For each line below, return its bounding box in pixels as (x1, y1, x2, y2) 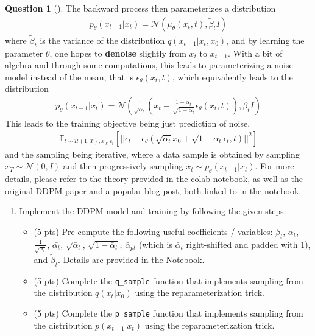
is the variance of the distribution (40, 33, 165, 46)
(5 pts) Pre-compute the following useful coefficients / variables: (34, 225, 273, 237)
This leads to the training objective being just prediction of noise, (5, 117, 250, 130)
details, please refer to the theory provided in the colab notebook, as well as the (5, 172, 303, 185)
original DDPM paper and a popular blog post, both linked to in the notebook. (5, 184, 302, 197)
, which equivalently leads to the (172, 70, 293, 83)
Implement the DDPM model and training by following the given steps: (19, 205, 286, 217)
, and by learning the (226, 33, 305, 46)
